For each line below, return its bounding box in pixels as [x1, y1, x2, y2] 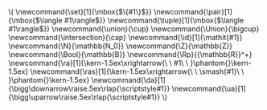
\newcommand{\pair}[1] [154, 7, 233, 16]
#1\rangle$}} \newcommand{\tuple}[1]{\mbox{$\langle [64, 15, 244, 25]
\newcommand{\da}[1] [91, 75, 166, 84]
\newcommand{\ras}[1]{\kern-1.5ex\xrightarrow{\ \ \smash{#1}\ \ [30, 67, 244, 76]
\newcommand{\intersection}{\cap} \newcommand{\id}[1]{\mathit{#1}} [8, 33, 243, 42]
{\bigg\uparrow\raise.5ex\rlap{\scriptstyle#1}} [8, 92, 161, 102]
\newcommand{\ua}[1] [171, 84, 247, 93]
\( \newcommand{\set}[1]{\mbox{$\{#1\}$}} [8, 7, 153, 16]
